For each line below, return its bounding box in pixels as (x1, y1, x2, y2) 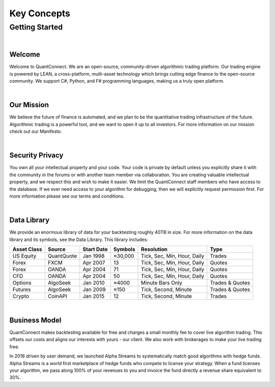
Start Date (82, 246, 108, 253)
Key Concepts (9, 8, 71, 19)
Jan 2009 (82, 286, 106, 293)
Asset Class (12, 246, 42, 253)
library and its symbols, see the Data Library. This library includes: (9, 236, 148, 243)
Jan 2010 (82, 279, 105, 286)
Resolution (141, 246, 168, 253)
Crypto (12, 293, 30, 300)
